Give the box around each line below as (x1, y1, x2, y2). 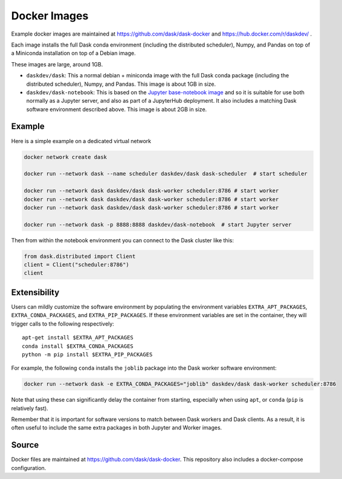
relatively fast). (11, 405, 48, 412)
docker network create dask (24, 153, 107, 160)
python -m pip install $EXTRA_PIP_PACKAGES (22, 351, 153, 358)
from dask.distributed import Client (24, 252, 136, 260)
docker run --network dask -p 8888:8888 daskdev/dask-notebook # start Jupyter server (24, 221, 292, 228)
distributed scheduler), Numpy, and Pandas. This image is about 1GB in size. (26, 80, 216, 88)
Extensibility (11, 287, 60, 297)
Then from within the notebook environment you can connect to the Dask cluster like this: (11, 236, 234, 244)
